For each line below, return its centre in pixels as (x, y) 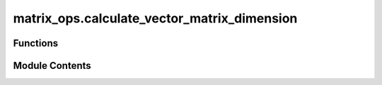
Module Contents (52, 66)
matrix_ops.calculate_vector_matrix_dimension (155, 18)
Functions (36, 43)
